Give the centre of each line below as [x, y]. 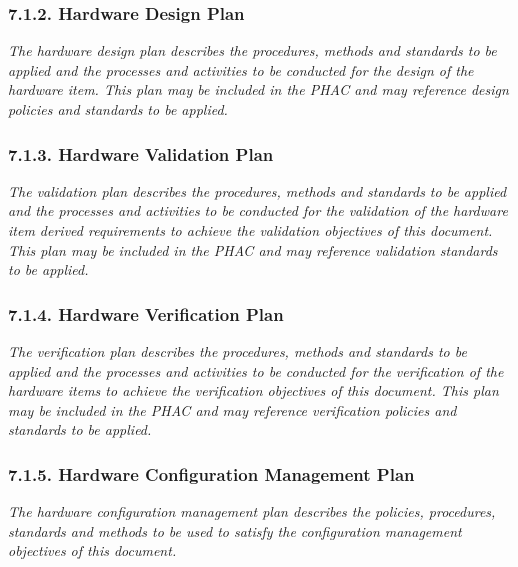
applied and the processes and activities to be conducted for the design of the [241, 69]
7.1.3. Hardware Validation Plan [141, 153]
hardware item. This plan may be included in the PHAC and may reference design [258, 89]
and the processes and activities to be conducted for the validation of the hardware [258, 210]
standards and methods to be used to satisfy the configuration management [235, 530]
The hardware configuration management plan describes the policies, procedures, [252, 511]
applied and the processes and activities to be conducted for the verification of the [256, 370]
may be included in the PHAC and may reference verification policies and [232, 409]
